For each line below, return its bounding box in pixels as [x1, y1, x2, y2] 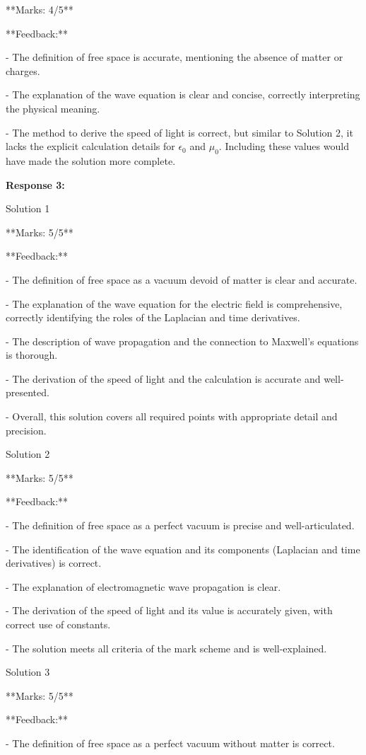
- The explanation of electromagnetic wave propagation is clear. [6, 579, 281, 594]
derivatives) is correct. [6, 555, 102, 570]
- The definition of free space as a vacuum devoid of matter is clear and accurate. [6, 272, 358, 287]
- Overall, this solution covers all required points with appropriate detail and [6, 409, 338, 424]
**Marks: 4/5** [6, 2, 73, 16]
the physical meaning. [6, 100, 100, 115]
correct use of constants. [6, 617, 111, 632]
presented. [6, 385, 49, 400]
